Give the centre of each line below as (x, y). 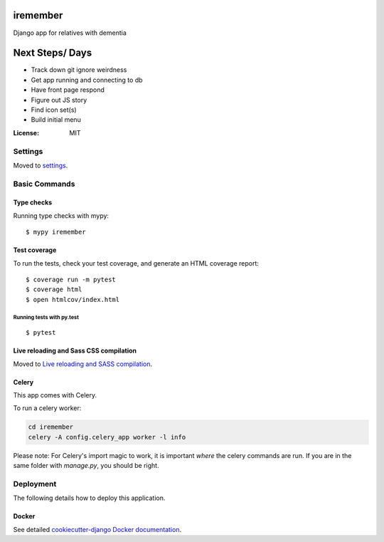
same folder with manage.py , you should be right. (86, 466)
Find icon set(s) (54, 110)
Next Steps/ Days (53, 53)
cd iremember (51, 427)
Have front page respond (68, 90)
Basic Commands (44, 184)
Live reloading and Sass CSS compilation (75, 351)
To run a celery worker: (47, 408)
